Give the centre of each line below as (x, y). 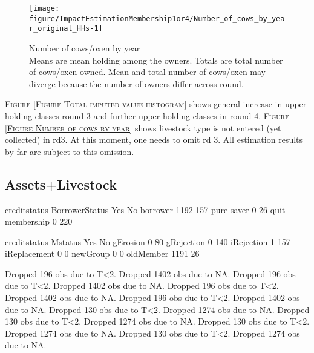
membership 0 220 (39, 221)
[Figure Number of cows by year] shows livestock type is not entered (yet (143, 127)
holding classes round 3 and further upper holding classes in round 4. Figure (147, 115)
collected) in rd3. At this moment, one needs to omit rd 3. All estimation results (154, 140)
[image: (44, 8)
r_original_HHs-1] (66, 29)
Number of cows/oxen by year (85, 48)
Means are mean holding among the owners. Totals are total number (156, 60)
